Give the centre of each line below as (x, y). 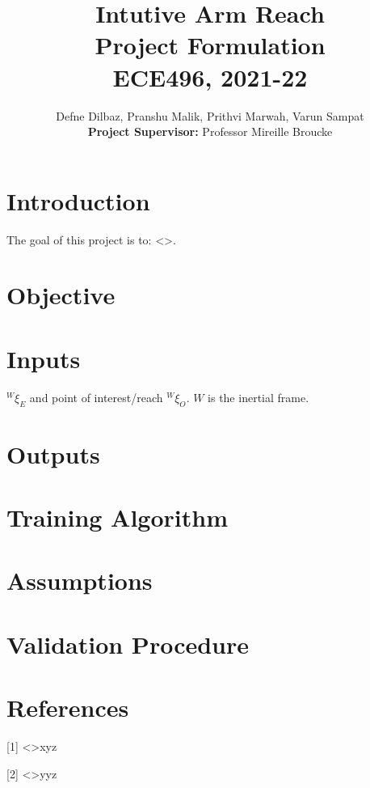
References (68, 708)
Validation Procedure (128, 644)
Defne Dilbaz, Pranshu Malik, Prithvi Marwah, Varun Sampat (210, 115)
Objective (61, 295)
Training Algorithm (118, 517)
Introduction (78, 200)
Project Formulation (210, 45)
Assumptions (80, 580)
